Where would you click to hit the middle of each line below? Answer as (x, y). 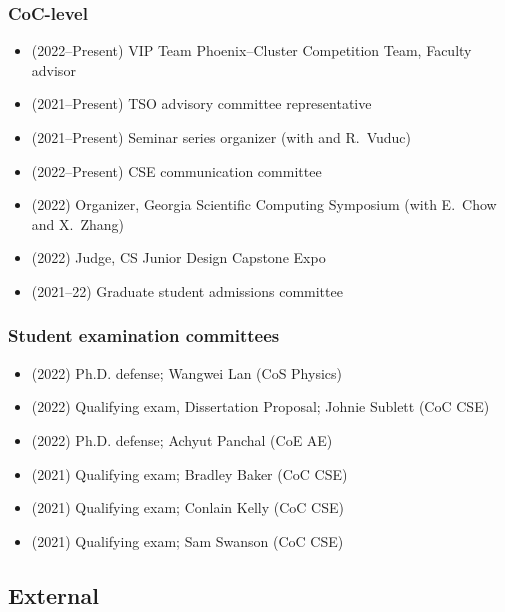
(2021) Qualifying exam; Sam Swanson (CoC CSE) (187, 540)
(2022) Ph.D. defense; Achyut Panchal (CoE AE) (182, 439)
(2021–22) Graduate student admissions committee (187, 290)
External (53, 594)
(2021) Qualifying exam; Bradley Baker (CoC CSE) (189, 473)
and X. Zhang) (77, 223)
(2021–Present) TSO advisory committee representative (201, 103)
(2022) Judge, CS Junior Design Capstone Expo (178, 257)
